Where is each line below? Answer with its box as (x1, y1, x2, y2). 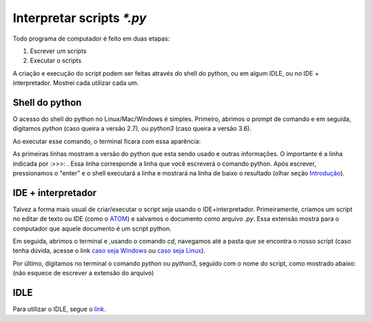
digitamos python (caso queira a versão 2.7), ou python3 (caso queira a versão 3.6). (12, 125, 251, 133)
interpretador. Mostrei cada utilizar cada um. (12, 79, 139, 87)
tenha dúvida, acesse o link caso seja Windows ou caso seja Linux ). (12, 246, 206, 255)
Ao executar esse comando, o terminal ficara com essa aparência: (12, 137, 201, 145)
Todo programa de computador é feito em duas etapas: (12, 34, 170, 43)
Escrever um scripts (30, 47, 87, 55)
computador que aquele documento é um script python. (12, 224, 172, 233)
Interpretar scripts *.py (12, 10, 147, 25)
